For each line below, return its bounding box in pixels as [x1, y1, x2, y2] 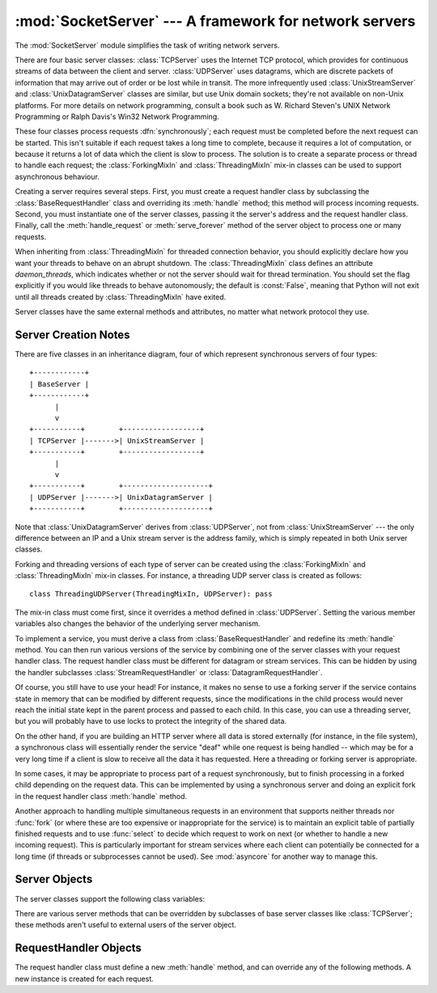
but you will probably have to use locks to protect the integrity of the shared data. [15, 716, 287, 726]
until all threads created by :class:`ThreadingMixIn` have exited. [15, 292, 227, 302]
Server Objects [15, 873, 93, 886]
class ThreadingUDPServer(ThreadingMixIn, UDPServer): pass [29, 589, 273, 598]
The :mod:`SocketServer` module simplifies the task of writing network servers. [15, 40, 280, 50]
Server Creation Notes [15, 327, 130, 341]
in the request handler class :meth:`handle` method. [15, 791, 188, 801]
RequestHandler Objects [15, 941, 142, 955]
